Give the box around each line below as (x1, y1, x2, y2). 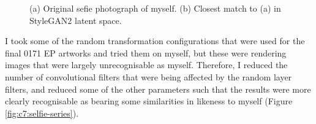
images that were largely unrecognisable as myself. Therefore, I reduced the (5, 58, 288, 71)
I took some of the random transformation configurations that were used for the (5, 34, 305, 47)
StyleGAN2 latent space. (29, 14, 122, 26)
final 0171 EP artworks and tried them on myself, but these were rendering (5, 46, 287, 59)
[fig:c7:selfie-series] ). (5, 106, 79, 119)
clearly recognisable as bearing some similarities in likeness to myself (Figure (5, 95, 293, 107)
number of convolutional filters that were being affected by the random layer (5, 70, 292, 83)
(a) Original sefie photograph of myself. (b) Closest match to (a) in (29, 2, 281, 14)
